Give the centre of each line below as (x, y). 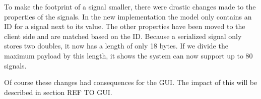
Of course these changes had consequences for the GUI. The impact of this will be (131, 82)
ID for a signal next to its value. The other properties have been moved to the (125, 26)
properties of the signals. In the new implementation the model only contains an (128, 16)
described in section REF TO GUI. (58, 92)
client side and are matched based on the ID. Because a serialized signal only (123, 36)
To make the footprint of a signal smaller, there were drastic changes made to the (130, 6)
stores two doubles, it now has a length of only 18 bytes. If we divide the (116, 46)
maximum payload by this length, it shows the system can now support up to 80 (128, 55)
